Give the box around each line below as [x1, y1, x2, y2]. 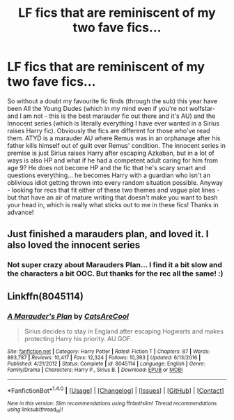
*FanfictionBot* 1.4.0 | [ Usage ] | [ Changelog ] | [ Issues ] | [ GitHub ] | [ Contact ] [7, 385, 224, 395]
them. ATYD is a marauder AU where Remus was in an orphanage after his [7, 134, 221, 142]
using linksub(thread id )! [7, 406, 63, 414]
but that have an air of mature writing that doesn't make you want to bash [7, 193, 218, 202]
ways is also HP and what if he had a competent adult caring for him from [7, 156, 218, 165]
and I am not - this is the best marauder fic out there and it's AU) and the [7, 112, 216, 120]
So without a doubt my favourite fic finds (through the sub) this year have [7, 96, 218, 105]
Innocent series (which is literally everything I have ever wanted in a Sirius [7, 119, 220, 127]
